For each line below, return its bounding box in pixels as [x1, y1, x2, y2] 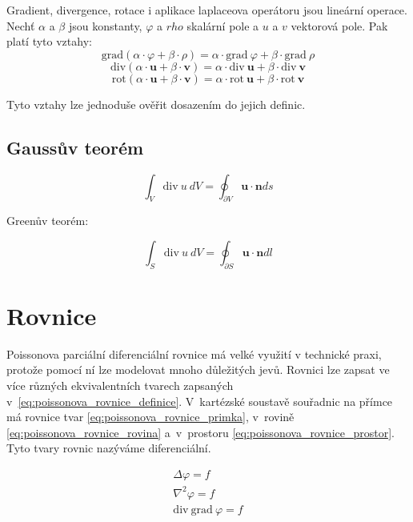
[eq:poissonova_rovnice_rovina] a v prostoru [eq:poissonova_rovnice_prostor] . [6, 424, 395, 440]
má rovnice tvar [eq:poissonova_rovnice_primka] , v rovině [6, 408, 295, 425]
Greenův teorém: [6, 212, 89, 229]
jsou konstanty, [68, 17, 142, 34]
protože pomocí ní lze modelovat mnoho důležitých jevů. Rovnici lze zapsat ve [6, 361, 390, 378]
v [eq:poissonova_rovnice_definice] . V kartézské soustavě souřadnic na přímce [6, 392, 393, 409]
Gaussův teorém [6, 135, 144, 159]
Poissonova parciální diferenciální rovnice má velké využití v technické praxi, [6, 345, 382, 362]
